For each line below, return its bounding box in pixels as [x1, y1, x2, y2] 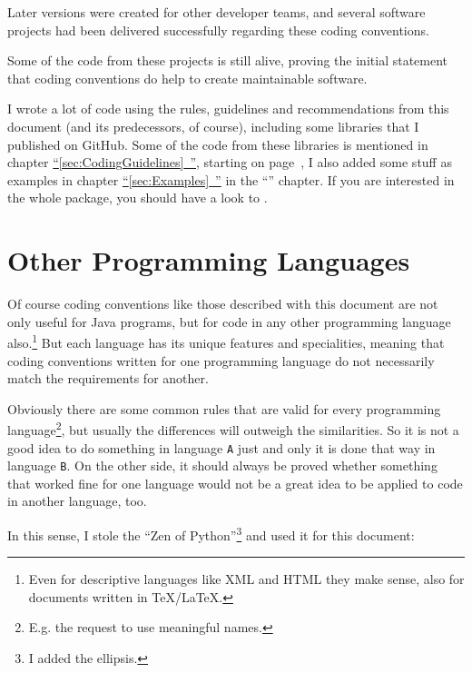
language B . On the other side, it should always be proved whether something [7, 456, 438, 475]
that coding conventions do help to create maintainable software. [7, 68, 368, 87]
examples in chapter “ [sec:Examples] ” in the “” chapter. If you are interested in [7, 170, 455, 189]
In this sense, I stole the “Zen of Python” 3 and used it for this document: [7, 523, 415, 544]
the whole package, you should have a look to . [7, 188, 268, 207]
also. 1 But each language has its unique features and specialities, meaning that [7, 331, 445, 351]
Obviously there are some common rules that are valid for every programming [7, 399, 441, 418]
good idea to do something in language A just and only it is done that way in [7, 438, 436, 457]
